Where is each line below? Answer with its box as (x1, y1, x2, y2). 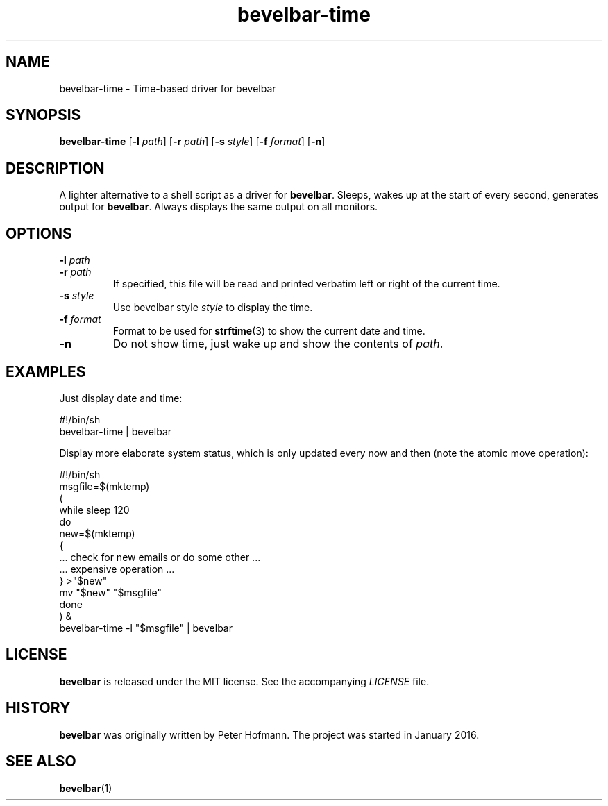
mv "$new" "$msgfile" (59, 586, 162, 598)
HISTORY (6, 699, 71, 717)
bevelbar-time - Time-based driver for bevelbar (59, 82, 276, 94)
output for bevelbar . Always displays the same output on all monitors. (59, 201, 378, 213)
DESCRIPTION (6, 159, 105, 177)
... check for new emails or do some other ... (59, 551, 261, 563)
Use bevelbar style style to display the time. (112, 301, 313, 314)
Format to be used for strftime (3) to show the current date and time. (112, 325, 425, 337)
